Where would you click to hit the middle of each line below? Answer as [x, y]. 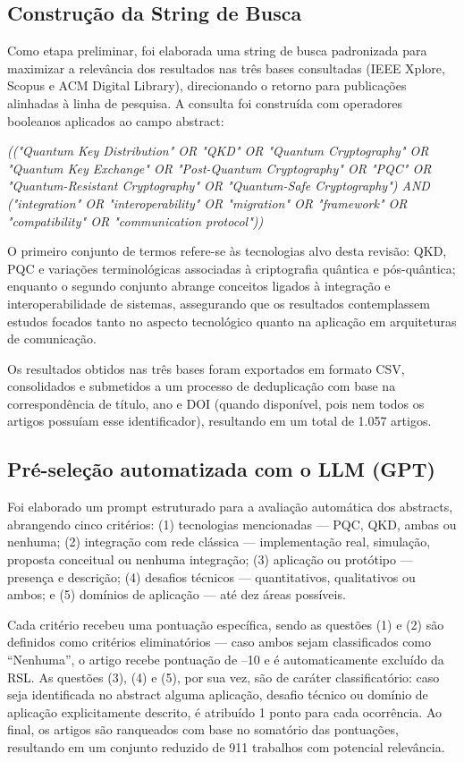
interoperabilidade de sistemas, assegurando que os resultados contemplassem [219, 303]
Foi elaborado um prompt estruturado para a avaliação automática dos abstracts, [230, 507]
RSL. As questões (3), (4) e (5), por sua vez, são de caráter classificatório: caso [224, 677]
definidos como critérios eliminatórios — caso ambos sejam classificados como [219, 642]
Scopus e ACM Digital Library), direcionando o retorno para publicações [207, 85]
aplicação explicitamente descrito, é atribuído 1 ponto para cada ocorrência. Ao [224, 711]
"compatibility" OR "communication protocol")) [135, 220]
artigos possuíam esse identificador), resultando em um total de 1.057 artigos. [219, 421]
